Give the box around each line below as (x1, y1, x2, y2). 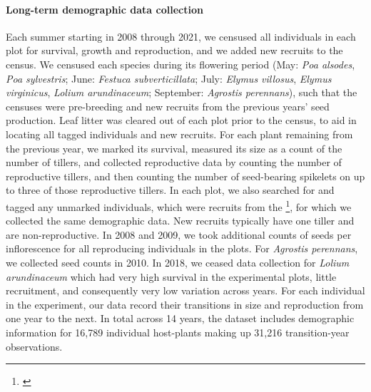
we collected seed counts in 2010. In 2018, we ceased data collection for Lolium (6, 254, 350, 269)
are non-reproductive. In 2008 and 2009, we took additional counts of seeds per (6, 227, 352, 242)
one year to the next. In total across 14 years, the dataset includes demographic (6, 311, 355, 326)
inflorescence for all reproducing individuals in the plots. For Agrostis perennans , (6, 241, 358, 256)
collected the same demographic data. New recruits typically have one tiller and (6, 213, 355, 228)
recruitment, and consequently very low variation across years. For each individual (6, 283, 365, 298)
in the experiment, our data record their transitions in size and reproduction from (6, 296, 364, 311)
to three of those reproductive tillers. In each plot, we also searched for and (6, 182, 335, 197)
